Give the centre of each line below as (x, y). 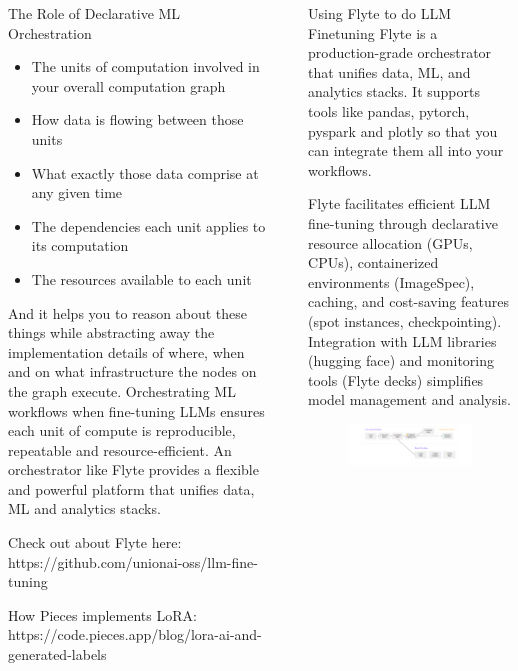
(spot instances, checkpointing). (405, 320)
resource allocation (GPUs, (390, 242)
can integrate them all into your (406, 150)
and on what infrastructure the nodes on (132, 371)
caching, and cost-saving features (408, 301)
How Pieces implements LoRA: (102, 614)
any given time (77, 192)
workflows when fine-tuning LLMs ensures (136, 410)
